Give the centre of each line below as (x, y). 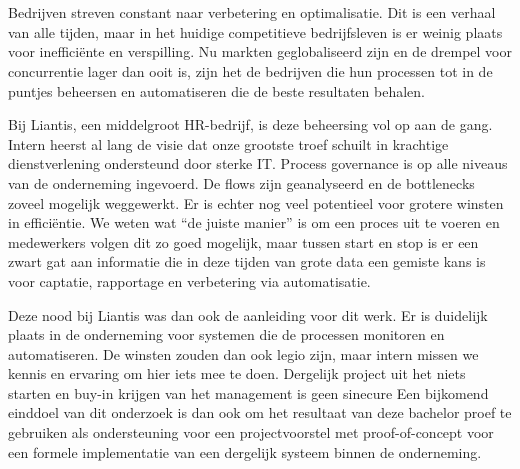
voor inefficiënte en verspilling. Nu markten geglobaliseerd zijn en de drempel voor (260, 51)
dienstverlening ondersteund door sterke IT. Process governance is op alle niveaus (258, 163)
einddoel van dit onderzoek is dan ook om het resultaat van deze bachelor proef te (260, 412)
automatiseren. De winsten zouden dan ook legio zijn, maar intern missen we (243, 353)
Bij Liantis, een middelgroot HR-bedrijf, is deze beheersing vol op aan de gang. (250, 124)
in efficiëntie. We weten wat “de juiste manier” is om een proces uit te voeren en (254, 222)
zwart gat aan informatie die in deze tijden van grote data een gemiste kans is (247, 261)
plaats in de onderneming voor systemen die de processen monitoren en (226, 334)
